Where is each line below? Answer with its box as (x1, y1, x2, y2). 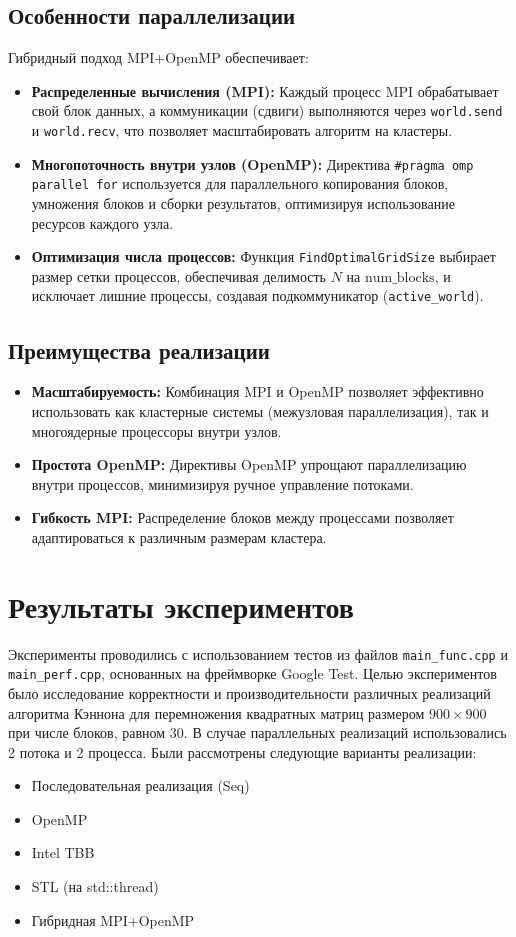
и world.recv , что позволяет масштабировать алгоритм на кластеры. (31, 120, 453, 141)
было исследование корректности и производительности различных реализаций (8, 682, 491, 703)
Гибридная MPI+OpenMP (31, 909, 195, 930)
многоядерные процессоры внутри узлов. (31, 420, 282, 441)
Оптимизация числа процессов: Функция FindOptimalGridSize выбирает (31, 246, 496, 267)
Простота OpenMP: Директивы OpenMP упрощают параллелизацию (31, 454, 467, 475)
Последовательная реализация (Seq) (31, 775, 250, 796)
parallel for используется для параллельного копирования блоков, (31, 173, 449, 194)
